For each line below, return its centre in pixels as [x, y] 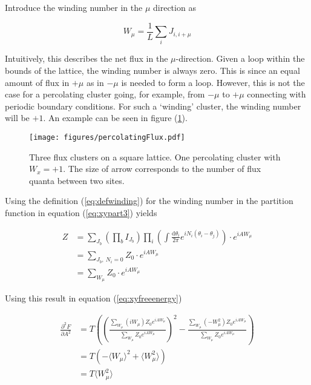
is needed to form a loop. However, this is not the [213, 82]
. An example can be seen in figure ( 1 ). [115, 118]
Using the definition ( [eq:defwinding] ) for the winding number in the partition [149, 201]
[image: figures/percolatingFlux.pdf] [107, 137]
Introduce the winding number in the [74, 7]
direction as [175, 7]
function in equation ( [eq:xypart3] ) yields [81, 212]
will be [17, 118]
